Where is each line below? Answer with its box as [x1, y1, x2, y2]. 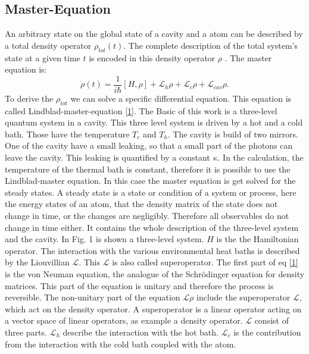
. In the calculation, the [217, 151, 304, 164]
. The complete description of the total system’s [123, 39, 298, 51]
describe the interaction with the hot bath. [63, 325, 219, 338]
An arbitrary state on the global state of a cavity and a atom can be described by [5, 27, 303, 40]
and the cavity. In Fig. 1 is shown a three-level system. [5, 233, 204, 245]
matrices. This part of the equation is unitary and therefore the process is [5, 279, 274, 292]
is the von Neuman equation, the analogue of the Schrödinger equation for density [5, 267, 305, 280]
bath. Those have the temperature [5, 127, 130, 140]
